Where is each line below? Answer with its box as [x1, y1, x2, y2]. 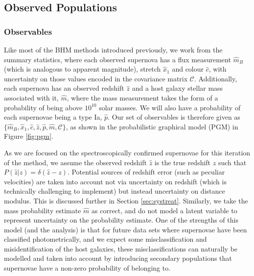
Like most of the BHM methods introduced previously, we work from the [4, 45, 223, 54]
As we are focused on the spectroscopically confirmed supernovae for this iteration [4, 147, 251, 157]
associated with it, [4, 92, 59, 102]
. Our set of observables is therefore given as [108, 112, 240, 122]
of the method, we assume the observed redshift [4, 157, 147, 167]
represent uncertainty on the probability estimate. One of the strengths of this [4, 215, 238, 225]
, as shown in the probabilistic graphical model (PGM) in [66, 121, 238, 131]
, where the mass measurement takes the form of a [67, 92, 218, 102]
